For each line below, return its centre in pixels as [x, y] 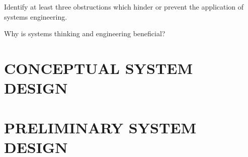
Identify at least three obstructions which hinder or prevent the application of [124, 7]
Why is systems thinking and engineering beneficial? [85, 33]
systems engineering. [36, 16]
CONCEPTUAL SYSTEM [98, 68]
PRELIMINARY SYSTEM [100, 127]
